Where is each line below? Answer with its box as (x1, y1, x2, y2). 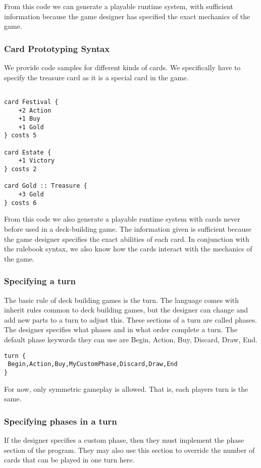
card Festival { (4, 98, 59, 106)
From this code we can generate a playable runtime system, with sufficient (4, 1, 234, 11)
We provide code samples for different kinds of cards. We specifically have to (4, 62, 241, 72)
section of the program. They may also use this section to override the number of (4, 444, 255, 455)
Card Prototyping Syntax (4, 42, 110, 55)
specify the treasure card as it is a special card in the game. (4, 72, 189, 82)
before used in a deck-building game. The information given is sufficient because (4, 223, 251, 234)
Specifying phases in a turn (4, 414, 117, 427)
